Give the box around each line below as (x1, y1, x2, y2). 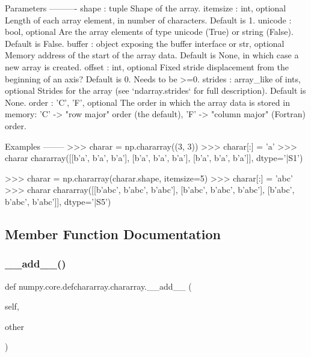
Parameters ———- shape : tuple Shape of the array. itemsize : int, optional (5, 2, 286, 14)
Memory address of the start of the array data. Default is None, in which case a (5, 49, 299, 61)
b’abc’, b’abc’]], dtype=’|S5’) (5, 195, 111, 207)
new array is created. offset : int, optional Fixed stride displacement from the (5, 60, 289, 73)
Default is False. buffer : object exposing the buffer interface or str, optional (5, 37, 285, 49)
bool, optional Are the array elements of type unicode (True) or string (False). (5, 25, 294, 38)
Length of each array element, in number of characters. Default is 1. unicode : (5, 13, 292, 26)
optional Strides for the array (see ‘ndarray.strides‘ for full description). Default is (5, 84, 306, 97)
